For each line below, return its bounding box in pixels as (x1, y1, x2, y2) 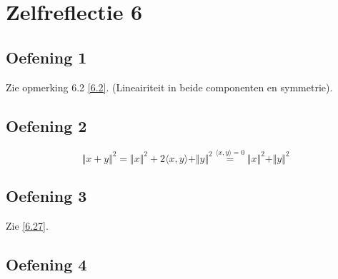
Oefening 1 (6, 46, 87, 68)
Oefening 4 (6, 253, 87, 275)
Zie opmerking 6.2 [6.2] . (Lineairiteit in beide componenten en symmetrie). (6, 79, 333, 94)
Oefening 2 (6, 114, 87, 136)
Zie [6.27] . (6, 218, 49, 233)
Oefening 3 (6, 184, 87, 206)
